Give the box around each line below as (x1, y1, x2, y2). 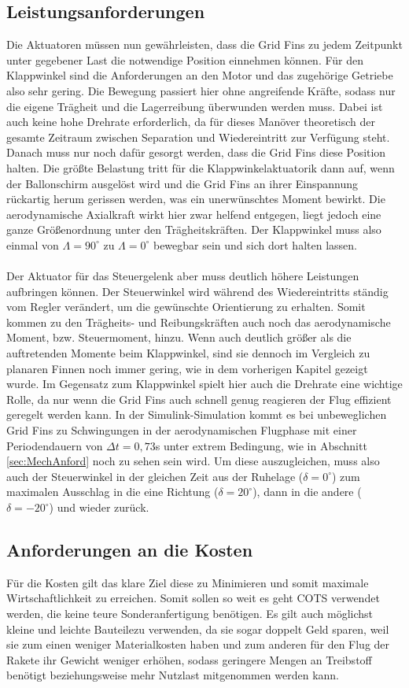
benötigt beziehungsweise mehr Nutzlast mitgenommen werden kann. (6, 667, 340, 683)
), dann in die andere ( (252, 483, 362, 500)
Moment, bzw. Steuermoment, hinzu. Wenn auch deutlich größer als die (6, 329, 352, 346)
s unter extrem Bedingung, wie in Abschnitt (155, 437, 367, 453)
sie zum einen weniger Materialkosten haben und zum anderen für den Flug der (6, 636, 390, 653)
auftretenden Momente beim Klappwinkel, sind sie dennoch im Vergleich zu (6, 345, 370, 361)
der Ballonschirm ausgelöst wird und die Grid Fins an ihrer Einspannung (6, 175, 359, 191)
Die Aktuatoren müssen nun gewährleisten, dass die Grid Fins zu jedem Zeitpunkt (6, 36, 403, 53)
